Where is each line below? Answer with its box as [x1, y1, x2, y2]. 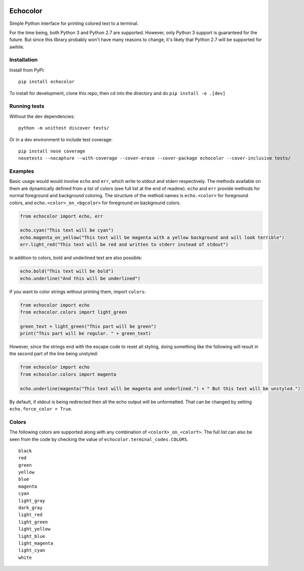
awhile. [9, 44, 25, 50]
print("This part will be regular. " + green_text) [20, 331, 151, 336]
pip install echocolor [18, 79, 75, 85]
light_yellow [18, 526, 51, 532]
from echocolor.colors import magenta [20, 371, 117, 377]
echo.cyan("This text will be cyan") [20, 228, 114, 233]
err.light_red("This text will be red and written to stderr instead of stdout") [20, 242, 229, 247]
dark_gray [18, 505, 43, 511]
